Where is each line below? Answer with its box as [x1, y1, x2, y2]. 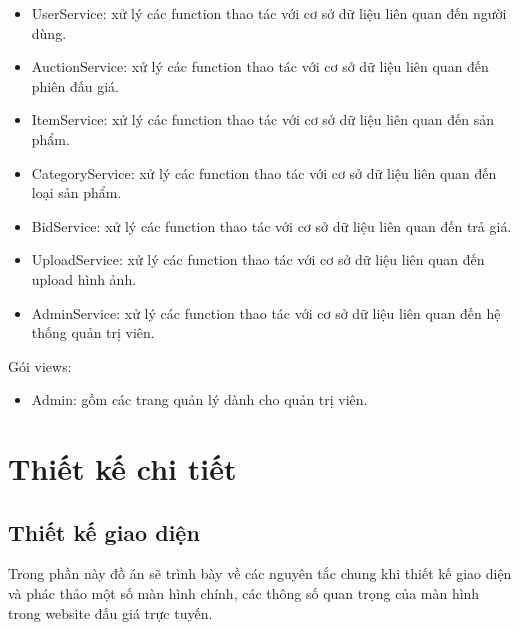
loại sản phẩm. [31, 182, 122, 203]
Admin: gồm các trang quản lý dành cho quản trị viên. [31, 389, 368, 410]
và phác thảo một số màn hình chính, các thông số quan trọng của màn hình [8, 583, 480, 604]
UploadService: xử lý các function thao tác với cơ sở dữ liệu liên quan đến [31, 249, 485, 270]
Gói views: [8, 355, 72, 376]
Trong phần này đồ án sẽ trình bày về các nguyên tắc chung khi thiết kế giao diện [8, 563, 512, 584]
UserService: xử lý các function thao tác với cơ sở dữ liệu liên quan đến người [31, 3, 507, 23]
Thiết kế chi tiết [8, 448, 237, 489]
